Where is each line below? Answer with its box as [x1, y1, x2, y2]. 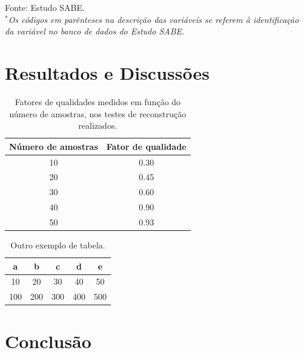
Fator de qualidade [106, 140, 187, 152]
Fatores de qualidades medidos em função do [15, 95, 181, 108]
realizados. [78, 119, 117, 132]
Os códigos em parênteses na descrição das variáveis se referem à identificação [8, 13, 299, 25]
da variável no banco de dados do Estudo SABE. [5, 25, 185, 37]
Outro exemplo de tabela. [10, 239, 105, 251]
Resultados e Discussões [5, 60, 210, 85]
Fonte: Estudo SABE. [5, 1, 85, 13]
